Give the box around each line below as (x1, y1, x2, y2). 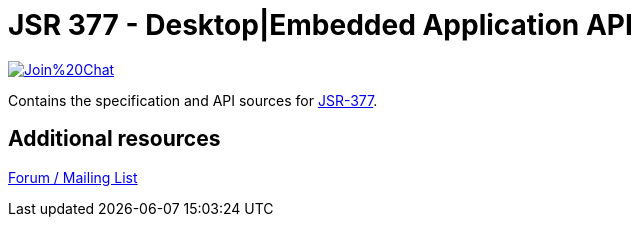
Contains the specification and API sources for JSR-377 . (8, 91, 378, 109)
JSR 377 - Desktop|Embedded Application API (8, 8, 633, 42)
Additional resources (8, 126, 221, 152)
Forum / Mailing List (8, 168, 138, 186)
